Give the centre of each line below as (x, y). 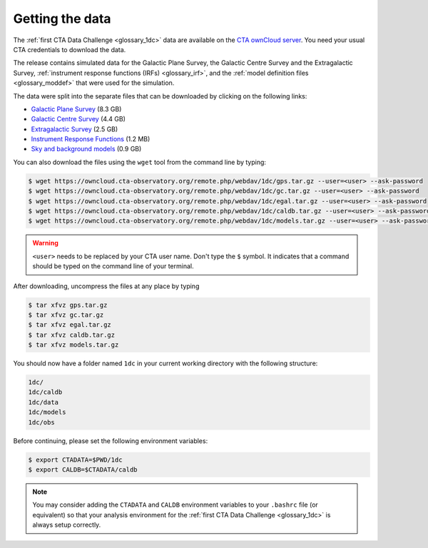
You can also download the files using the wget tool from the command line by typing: (140, 162)
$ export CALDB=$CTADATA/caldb (83, 470)
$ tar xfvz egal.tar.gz (70, 325)
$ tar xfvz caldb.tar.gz (72, 335)
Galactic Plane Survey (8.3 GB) (76, 109)
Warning (45, 243)
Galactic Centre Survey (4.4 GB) (78, 119)
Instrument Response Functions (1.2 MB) (91, 139)
